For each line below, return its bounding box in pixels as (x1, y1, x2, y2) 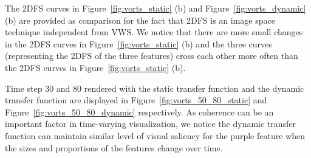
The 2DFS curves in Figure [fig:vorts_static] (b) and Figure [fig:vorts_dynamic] (5, 2, 306, 14)
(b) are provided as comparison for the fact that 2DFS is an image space (5, 13, 275, 26)
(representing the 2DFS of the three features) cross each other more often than (5, 49, 298, 62)
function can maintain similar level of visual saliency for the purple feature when (5, 129, 305, 142)
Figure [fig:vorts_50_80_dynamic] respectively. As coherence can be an (5, 105, 274, 118)
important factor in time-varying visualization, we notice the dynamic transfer (5, 117, 296, 130)
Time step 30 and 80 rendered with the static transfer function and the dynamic (5, 81, 304, 94)
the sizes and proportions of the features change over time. (5, 141, 223, 154)
